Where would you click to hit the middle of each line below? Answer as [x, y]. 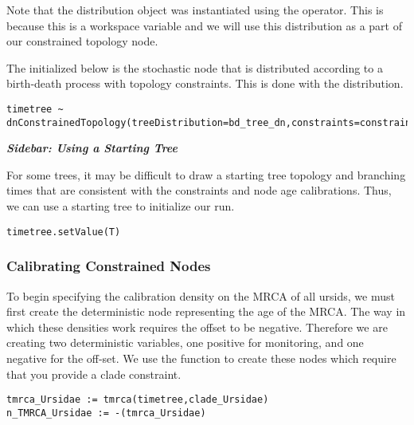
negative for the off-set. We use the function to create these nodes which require [201, 358]
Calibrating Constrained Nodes [109, 266]
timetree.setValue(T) [64, 232]
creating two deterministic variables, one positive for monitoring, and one [185, 342]
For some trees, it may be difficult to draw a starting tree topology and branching [206, 174]
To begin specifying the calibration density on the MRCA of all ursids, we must [201, 295]
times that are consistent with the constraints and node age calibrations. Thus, [199, 190]
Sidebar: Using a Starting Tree [92, 148]
